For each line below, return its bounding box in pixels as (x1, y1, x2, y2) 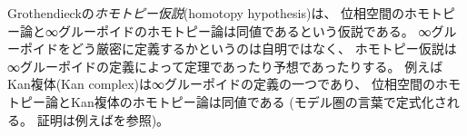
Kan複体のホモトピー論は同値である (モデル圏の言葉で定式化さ (70, 92, 447, 111)
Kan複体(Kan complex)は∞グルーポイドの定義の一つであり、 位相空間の (7, 74, 436, 93)
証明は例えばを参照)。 (36, 110, 170, 129)
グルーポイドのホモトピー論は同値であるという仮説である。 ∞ (57, 21, 432, 40)
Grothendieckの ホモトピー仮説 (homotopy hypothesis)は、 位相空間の (7, 4, 405, 22)
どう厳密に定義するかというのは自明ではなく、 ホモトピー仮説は (70, 39, 457, 58)
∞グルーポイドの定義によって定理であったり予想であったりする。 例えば (7, 56, 443, 75)
